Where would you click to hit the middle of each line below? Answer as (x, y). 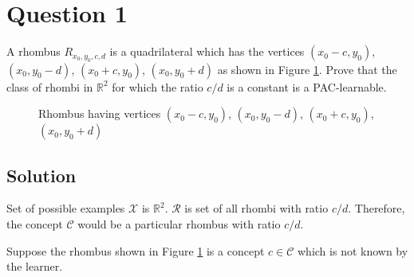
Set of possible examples (66, 208)
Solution (41, 175)
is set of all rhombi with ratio (256, 208)
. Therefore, (377, 208)
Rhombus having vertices (100, 113)
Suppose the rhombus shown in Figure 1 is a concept (136, 250)
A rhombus (34, 51)
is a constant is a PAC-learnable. (307, 86)
